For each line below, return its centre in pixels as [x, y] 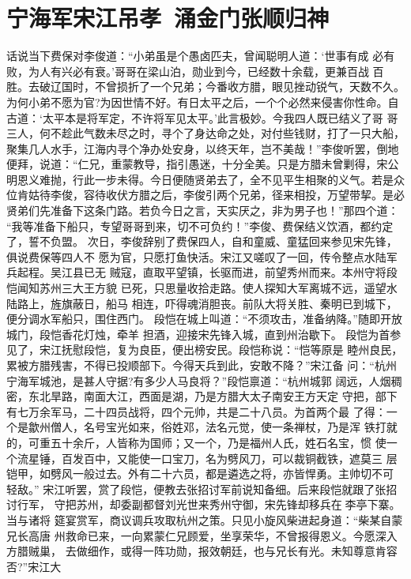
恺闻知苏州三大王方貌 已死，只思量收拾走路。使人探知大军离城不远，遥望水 [202, 288]
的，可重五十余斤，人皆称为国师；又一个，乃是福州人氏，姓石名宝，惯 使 [196, 442]
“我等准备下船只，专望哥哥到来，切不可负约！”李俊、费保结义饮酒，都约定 [200, 226]
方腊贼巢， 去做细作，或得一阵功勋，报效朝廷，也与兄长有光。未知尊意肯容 [202, 551]
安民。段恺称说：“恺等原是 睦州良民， [304, 350]
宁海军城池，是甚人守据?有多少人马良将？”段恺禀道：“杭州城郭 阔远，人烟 [199, 380]
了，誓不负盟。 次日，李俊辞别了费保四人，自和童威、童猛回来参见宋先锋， [202, 241]
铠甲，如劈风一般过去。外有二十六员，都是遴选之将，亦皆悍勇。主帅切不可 [200, 474]
